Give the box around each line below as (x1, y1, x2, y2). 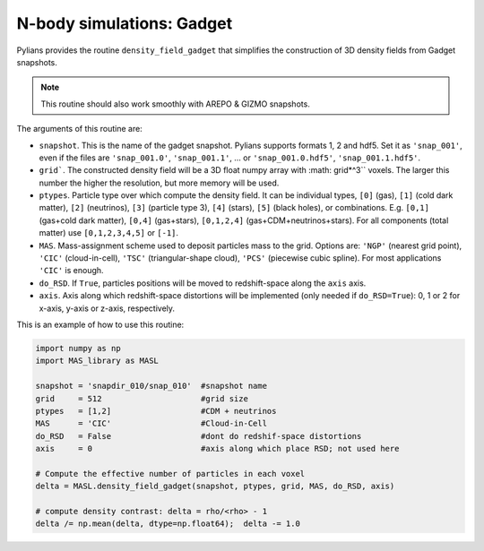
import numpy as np (35, 343, 121, 353)
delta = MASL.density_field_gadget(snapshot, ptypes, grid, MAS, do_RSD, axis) (35, 481, 395, 492)
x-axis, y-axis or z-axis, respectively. (39, 303, 175, 314)
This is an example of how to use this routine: (16, 319, 185, 330)
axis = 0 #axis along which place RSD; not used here (35, 443, 400, 454)
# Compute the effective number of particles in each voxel (35, 469, 306, 478)
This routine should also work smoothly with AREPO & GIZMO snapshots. (40, 99, 311, 109)
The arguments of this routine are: (16, 124, 143, 134)
